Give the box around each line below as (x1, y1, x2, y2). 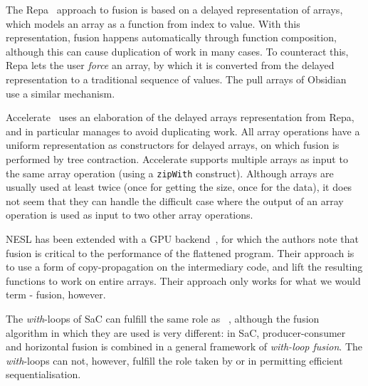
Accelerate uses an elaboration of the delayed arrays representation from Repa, (6, 110, 354, 125)
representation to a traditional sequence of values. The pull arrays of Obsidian (6, 71, 347, 86)
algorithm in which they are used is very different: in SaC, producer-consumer (6, 325, 346, 340)
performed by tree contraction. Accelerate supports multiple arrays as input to (6, 151, 348, 166)
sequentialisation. (6, 367, 81, 382)
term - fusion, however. (6, 287, 106, 302)
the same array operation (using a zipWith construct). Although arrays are (6, 165, 334, 180)
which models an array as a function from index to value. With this (6, 16, 300, 31)
